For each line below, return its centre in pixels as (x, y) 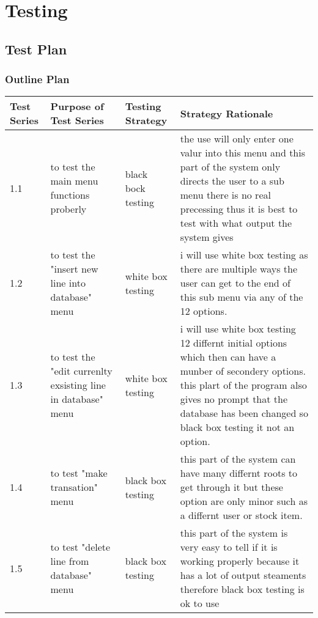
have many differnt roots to (239, 473)
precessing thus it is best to (239, 209)
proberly (68, 209)
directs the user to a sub (232, 181)
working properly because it (240, 561)
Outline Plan (37, 79)
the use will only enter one (237, 139)
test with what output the (236, 223)
